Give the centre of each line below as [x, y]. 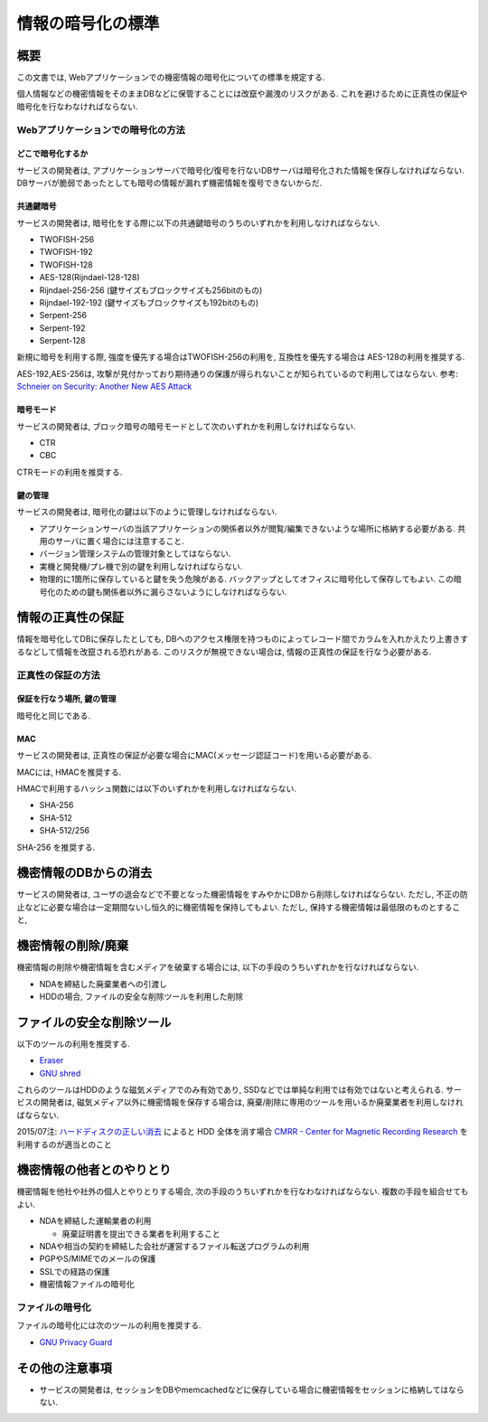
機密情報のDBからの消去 [84, 873]
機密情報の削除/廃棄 [73, 946]
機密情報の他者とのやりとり [94, 1170]
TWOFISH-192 [66, 252]
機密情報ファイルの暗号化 [87, 1285]
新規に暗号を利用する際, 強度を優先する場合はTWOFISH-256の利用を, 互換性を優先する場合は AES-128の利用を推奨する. [241, 357]
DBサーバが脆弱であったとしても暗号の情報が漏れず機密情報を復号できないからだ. [169, 183]
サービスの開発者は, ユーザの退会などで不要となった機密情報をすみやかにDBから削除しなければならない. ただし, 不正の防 [243, 894]
